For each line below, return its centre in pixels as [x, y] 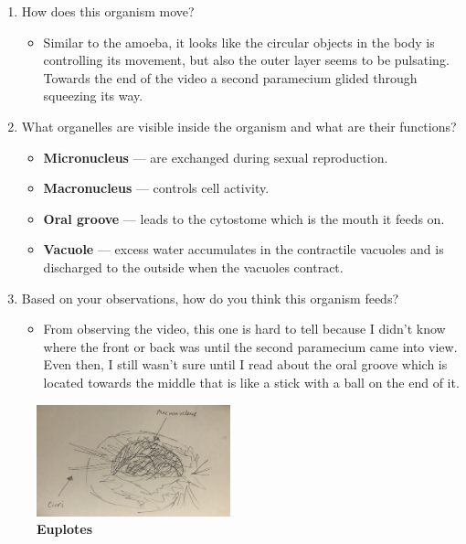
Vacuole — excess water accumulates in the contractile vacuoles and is [244, 249]
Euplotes [64, 529]
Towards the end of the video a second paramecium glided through [230, 77]
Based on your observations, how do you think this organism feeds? [210, 298]
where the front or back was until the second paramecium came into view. [250, 346]
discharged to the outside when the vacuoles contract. [193, 267]
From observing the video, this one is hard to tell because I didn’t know [244, 329]
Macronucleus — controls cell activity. [156, 188]
